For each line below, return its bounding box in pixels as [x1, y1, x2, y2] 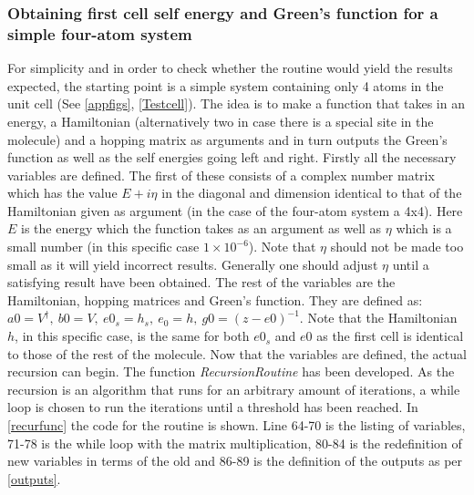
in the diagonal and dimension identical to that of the [161, 183, 462, 202]
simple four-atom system [7, 22, 192, 45]
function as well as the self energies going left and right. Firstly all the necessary [7, 148, 457, 167]
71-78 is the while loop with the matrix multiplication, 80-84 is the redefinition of [7, 433, 462, 452]
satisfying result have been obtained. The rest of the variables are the [7, 273, 396, 292]
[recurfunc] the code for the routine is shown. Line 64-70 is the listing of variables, [7, 416, 466, 435]
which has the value [7, 183, 118, 202]
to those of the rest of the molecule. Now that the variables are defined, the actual [7, 344, 467, 363]
